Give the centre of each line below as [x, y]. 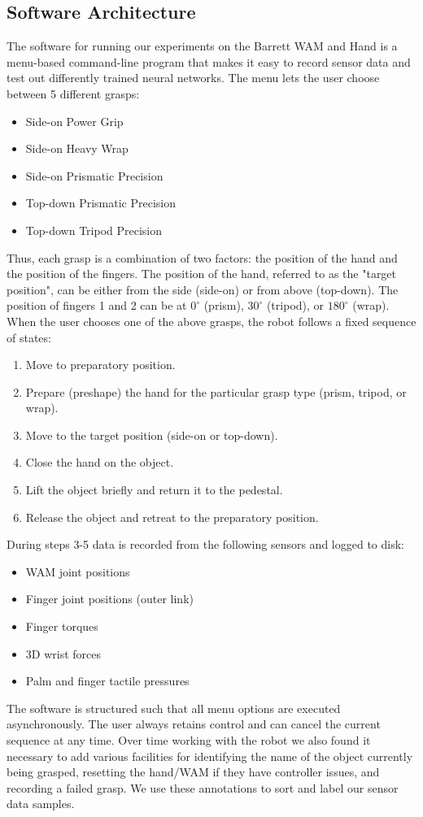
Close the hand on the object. [100, 462]
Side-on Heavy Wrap [77, 148]
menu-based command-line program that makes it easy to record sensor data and [209, 61]
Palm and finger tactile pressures [107, 681]
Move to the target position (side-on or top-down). [152, 435]
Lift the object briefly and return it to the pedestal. [154, 490]
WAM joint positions [78, 571]
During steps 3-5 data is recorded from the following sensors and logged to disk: [205, 544]
